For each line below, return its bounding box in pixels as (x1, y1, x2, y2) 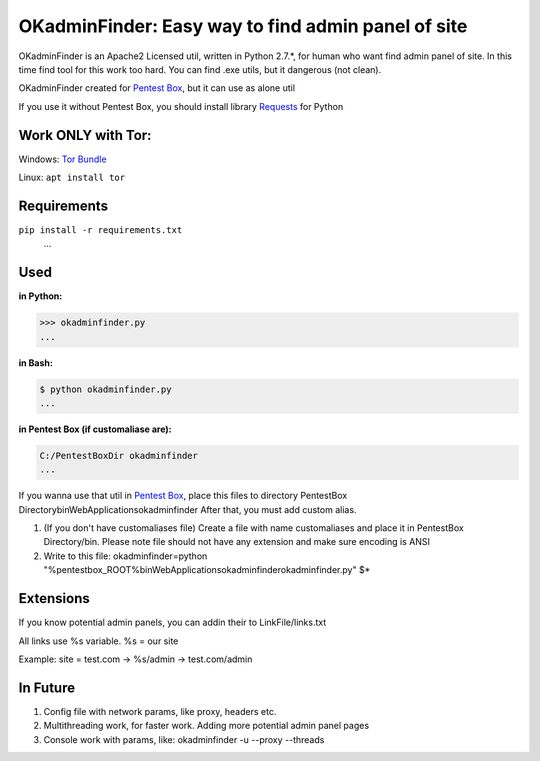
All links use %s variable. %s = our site (18, 635, 179, 647)
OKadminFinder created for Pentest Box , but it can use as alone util (18, 82, 295, 94)
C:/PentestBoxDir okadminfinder (39, 450, 199, 461)
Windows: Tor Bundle (18, 153, 107, 165)
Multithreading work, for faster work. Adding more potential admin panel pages (43, 720, 370, 732)
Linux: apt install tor (18, 171, 125, 184)
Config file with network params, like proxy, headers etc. (43, 705, 277, 717)
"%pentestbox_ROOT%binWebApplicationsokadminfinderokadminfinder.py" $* (43, 564, 371, 576)
